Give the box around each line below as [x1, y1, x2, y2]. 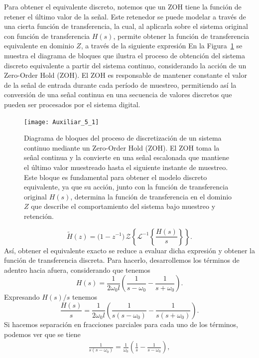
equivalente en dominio [4, 40, 74, 51]
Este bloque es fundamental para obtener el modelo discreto [24, 172, 207, 182]
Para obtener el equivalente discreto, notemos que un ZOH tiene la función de [4, 1, 242, 11]
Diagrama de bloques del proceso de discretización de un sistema [24, 133, 222, 143]
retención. [24, 210, 54, 221]
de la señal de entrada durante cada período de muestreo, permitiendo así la [4, 79, 237, 90]
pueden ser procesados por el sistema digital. [4, 99, 140, 109]
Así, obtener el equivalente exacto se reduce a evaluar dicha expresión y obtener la [4, 245, 255, 255]
